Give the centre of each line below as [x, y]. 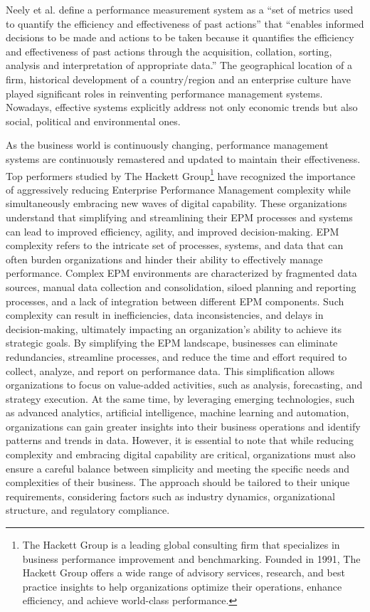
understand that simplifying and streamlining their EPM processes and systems [179, 217]
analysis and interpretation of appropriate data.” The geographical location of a [179, 65]
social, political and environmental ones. [93, 121]
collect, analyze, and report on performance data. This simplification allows [170, 370]
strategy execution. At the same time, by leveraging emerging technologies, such [180, 398]
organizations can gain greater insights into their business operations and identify [183, 426]
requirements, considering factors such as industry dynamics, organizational [170, 496]
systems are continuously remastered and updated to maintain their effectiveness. [183, 158]
